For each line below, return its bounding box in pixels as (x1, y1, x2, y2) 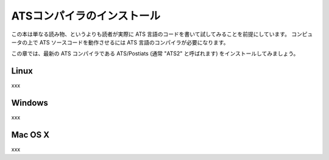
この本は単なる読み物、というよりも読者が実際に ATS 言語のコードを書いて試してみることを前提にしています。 (11, 30, 291, 38)
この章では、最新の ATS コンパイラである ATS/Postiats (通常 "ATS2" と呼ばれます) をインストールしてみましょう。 (11, 50, 299, 57)
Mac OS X (11, 130, 50, 140)
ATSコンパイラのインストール (11, 9, 161, 23)
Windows (11, 98, 48, 108)
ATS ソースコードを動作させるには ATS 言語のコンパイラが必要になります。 (39, 38, 229, 46)
